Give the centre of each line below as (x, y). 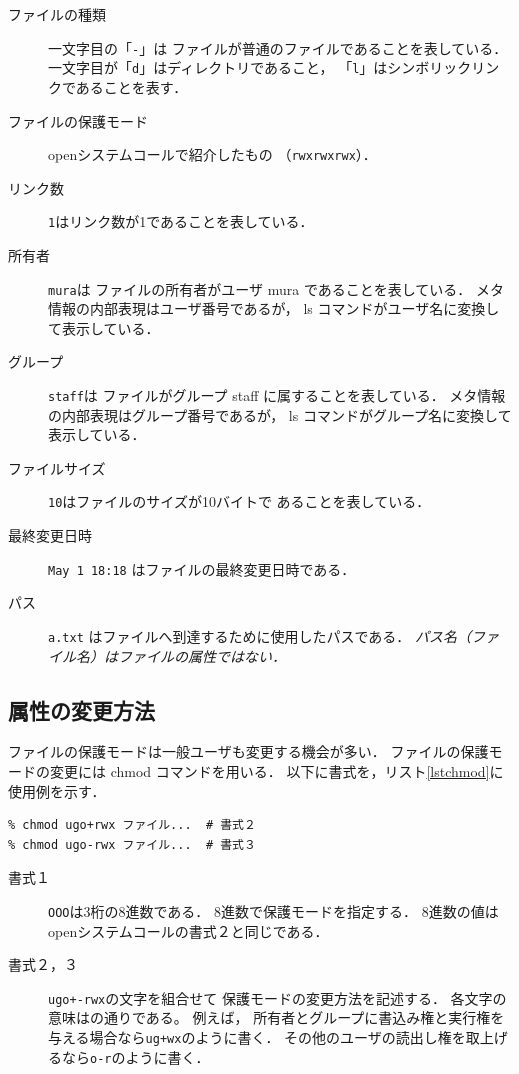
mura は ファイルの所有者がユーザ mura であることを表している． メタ (276, 288)
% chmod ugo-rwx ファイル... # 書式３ (132, 844)
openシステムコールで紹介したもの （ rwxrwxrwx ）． (212, 154)
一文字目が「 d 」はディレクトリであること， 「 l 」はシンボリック (260, 67)
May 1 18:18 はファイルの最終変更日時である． (202, 568)
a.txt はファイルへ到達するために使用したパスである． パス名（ (259, 635)
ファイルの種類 (57, 14)
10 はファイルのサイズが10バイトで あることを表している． (239, 501)
